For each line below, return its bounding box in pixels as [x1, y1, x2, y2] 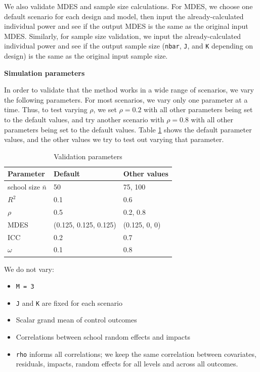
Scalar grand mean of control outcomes [16, 314, 137, 325]
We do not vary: [4, 263, 54, 274]
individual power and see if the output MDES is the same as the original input [4, 21, 248, 31]
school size [8, 181, 40, 192]
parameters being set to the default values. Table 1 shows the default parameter [4, 124, 252, 134]
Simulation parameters [4, 67, 85, 78]
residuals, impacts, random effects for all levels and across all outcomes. [16, 358, 238, 369]
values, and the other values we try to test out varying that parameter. [4, 134, 224, 145]
